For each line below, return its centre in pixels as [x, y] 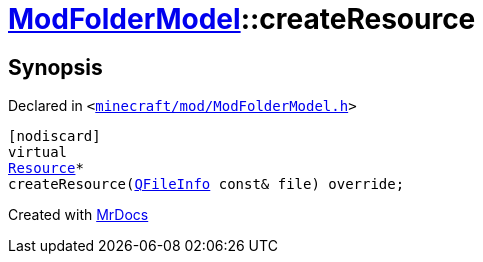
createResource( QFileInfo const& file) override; [206, 184]
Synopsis [55, 67]
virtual [38, 152]
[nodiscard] [54, 136]
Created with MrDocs [78, 215]
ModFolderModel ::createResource [242, 19]
